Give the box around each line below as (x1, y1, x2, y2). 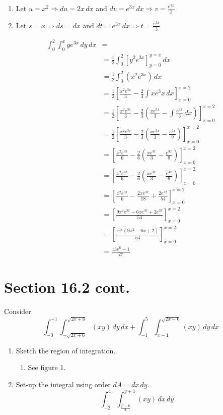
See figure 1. (28, 362, 66, 373)
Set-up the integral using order (16, 379, 111, 389)
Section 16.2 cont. (4, 277, 130, 297)
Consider (4, 306, 31, 317)
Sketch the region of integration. (16, 345, 116, 355)
